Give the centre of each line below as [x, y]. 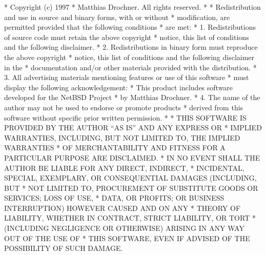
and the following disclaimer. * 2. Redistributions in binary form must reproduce [131, 47]
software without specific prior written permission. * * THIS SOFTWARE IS [125, 117]
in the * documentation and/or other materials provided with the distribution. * [130, 67]
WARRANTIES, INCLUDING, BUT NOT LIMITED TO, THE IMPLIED [122, 137]
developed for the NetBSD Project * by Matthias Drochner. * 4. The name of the [132, 97]
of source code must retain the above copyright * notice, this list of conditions [127, 37]
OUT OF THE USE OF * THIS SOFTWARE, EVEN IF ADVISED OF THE [127, 238]
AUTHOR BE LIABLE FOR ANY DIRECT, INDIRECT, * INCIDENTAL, [124, 168]
